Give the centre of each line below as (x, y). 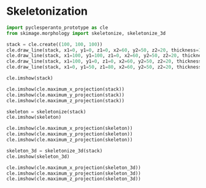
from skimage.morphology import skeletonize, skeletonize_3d (86, 33)
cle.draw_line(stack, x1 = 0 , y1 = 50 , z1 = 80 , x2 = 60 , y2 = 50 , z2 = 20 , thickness (104, 67)
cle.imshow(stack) (30, 78)
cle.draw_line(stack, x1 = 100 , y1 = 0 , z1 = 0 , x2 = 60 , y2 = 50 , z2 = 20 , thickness (104, 62)
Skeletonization (47, 11)
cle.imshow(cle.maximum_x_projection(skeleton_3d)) (74, 167)
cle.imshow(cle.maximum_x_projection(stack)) (65, 89)
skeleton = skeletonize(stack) (46, 111)
